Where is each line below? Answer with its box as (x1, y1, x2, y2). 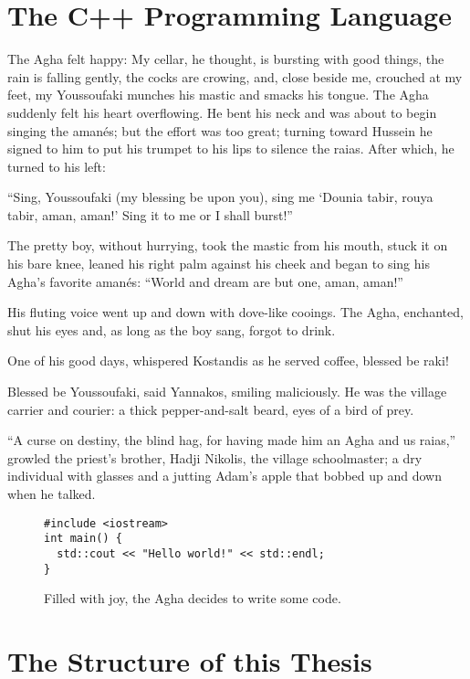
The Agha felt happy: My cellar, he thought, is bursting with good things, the (7, 49, 444, 69)
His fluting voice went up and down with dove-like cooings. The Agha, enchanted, (7, 302, 464, 322)
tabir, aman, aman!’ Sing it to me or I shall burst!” (7, 205, 293, 224)
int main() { (44, 532, 122, 546)
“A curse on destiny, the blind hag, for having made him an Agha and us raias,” (7, 430, 456, 450)
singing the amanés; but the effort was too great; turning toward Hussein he (7, 121, 433, 140)
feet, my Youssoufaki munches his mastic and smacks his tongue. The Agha (7, 85, 429, 104)
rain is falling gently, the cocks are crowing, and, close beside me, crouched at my (7, 67, 463, 86)
